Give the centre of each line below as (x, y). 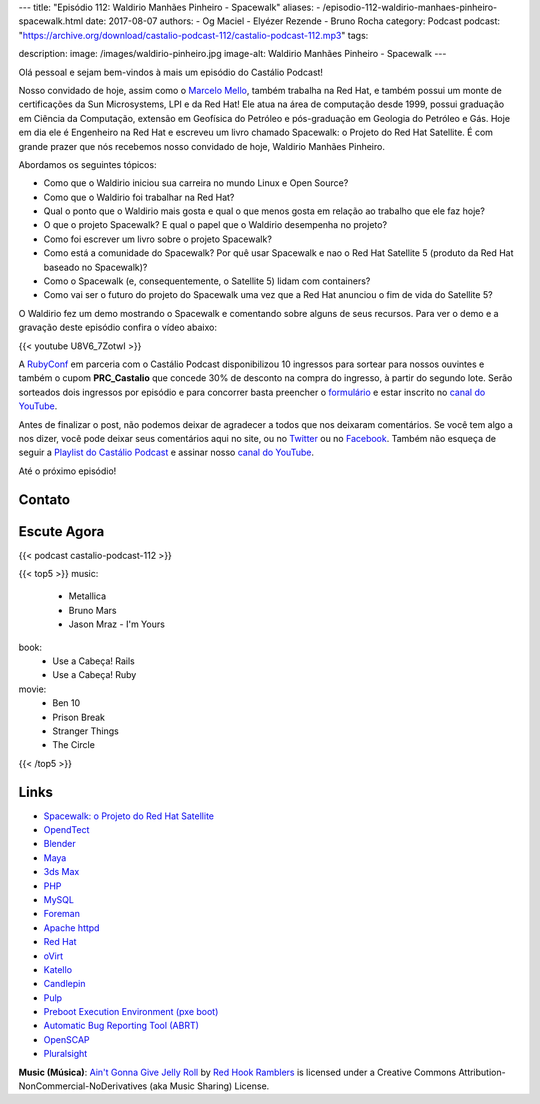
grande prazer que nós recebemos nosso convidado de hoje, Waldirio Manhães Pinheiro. (201, 146)
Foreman (61, 914)
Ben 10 (66, 703)
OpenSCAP (66, 1039)
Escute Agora (61, 531)
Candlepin (64, 984)
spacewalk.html (51, 21)
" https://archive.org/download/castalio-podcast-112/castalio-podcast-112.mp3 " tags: (193, 35)
